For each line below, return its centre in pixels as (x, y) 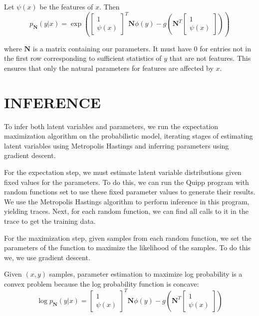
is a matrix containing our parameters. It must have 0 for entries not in (142, 48)
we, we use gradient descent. (47, 257)
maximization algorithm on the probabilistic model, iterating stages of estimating (129, 136)
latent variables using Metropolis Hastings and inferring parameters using (117, 145)
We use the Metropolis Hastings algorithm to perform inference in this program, (127, 201)
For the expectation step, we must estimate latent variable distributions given (123, 172)
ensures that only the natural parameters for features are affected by (109, 68)
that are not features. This (210, 58)
